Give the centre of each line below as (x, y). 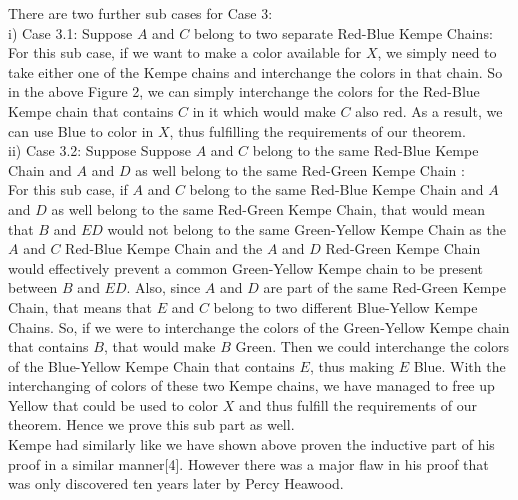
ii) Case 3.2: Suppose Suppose (100, 150)
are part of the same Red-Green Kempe (384, 287)
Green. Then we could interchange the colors (372, 346)
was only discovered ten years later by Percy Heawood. (176, 483)
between (33, 287)
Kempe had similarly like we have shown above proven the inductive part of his (251, 444)
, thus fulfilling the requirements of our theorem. (317, 130)
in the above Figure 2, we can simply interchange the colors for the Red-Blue (244, 91)
